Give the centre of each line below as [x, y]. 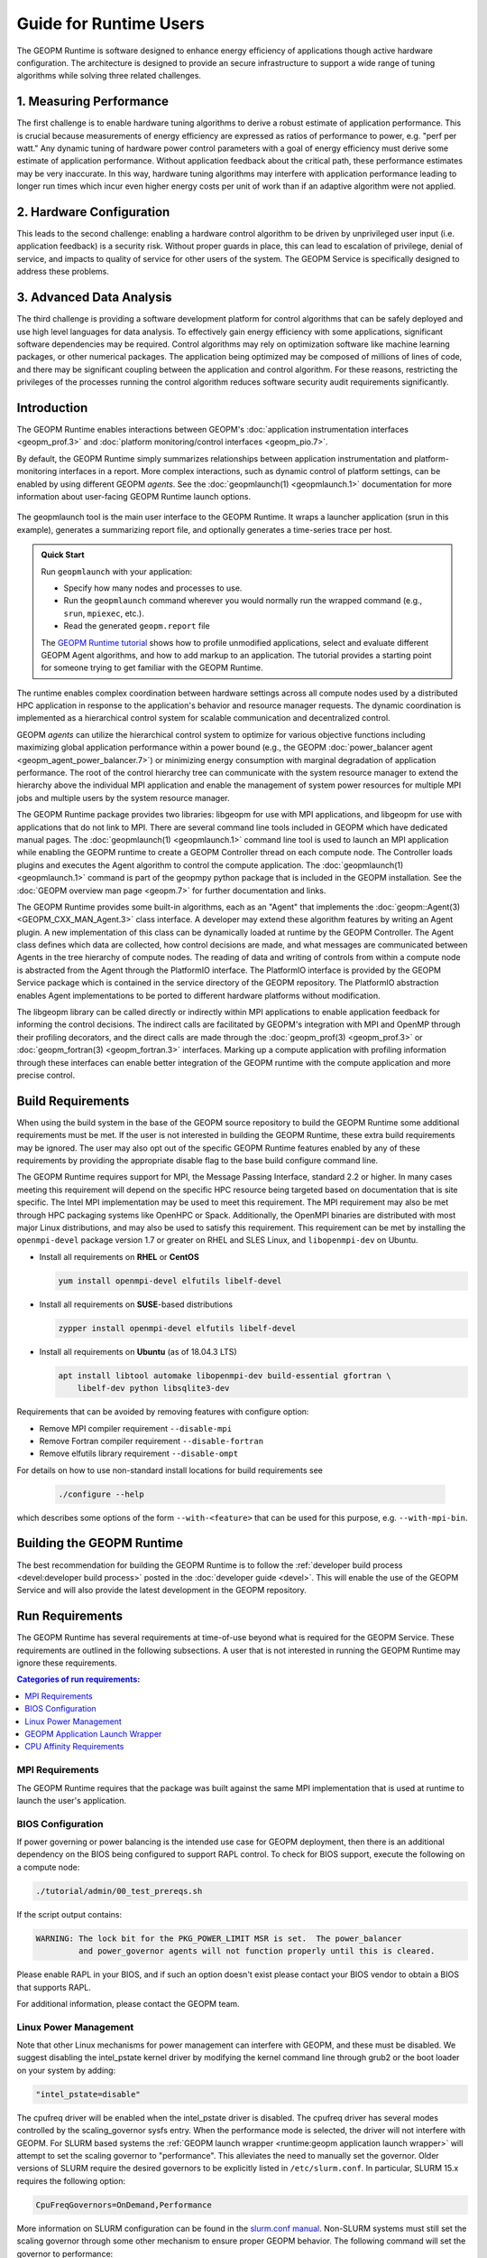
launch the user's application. [72, 1800]
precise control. [46, 1075]
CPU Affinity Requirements [74, 1747]
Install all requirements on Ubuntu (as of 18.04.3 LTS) [138, 1351]
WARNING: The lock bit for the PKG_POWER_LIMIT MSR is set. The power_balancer [219, 1938]
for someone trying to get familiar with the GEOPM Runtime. [152, 667]
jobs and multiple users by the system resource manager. [123, 798]
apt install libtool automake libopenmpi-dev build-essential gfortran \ [225, 1376]
